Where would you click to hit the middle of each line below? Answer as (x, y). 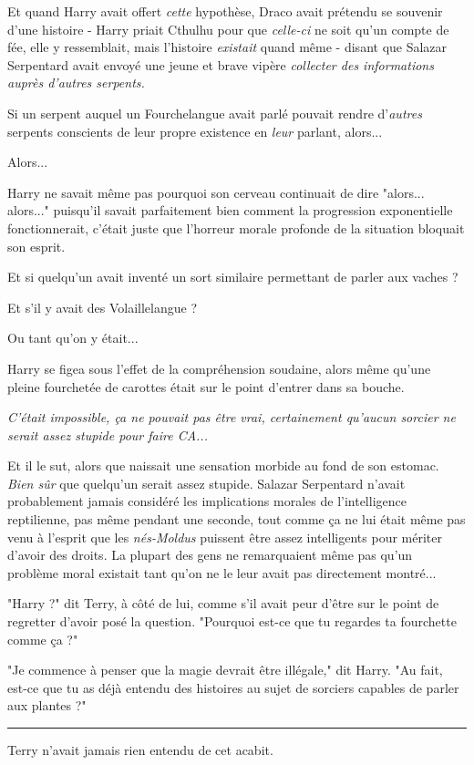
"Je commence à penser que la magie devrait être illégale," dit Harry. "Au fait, (225, 670)
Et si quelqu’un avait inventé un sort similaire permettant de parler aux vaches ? (233, 277)
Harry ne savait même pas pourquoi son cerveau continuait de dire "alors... (216, 192)
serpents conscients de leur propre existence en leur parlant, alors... (195, 131)
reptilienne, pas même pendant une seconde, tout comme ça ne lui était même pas (237, 519)
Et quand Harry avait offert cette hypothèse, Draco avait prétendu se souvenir (225, 11)
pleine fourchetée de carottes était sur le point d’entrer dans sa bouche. (206, 386)
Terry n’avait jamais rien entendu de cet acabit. (140, 749)
